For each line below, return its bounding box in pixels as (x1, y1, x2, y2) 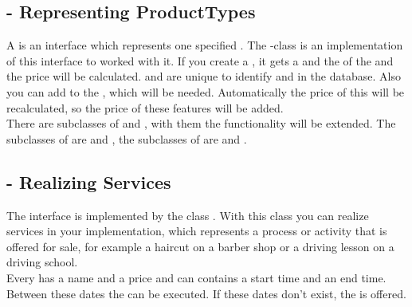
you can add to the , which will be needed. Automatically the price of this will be (6, 83, 405, 100)
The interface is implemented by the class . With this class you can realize (6, 207, 369, 223)
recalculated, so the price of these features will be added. (6, 99, 284, 116)
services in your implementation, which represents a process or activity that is (6, 222, 387, 239)
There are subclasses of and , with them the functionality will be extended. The (6, 115, 396, 132)
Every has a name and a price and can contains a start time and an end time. (6, 269, 386, 285)
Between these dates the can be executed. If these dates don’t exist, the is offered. (6, 285, 406, 301)
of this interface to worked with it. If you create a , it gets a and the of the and (6, 52, 394, 69)
